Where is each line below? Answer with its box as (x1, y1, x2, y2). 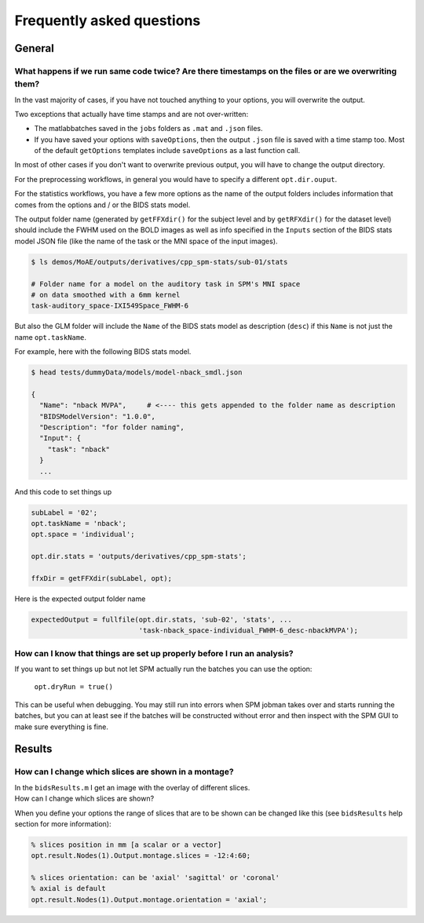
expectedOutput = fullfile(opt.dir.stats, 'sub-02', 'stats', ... (31, 615, 292, 624)
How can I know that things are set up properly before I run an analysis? (14, 648, 294, 659)
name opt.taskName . (14, 332, 86, 341)
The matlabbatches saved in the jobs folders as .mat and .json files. (34, 124, 263, 133)
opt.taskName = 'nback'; (31, 519, 127, 527)
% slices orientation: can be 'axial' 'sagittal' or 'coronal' (31, 874, 280, 882)
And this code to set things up (14, 487, 112, 496)
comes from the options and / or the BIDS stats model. (14, 200, 191, 210)
